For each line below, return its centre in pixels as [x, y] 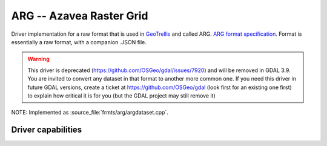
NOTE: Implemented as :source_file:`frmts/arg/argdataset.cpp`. [90, 113]
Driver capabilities [47, 130]
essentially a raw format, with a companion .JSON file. [79, 42]
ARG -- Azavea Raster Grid [80, 16]
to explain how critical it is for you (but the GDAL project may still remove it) [122, 95]
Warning [38, 59]
